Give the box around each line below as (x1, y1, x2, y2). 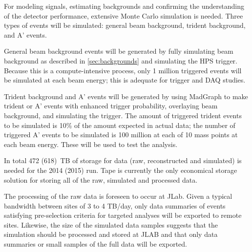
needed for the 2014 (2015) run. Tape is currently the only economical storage (4, 165, 237, 175)
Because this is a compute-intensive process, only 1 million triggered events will (4, 65, 242, 75)
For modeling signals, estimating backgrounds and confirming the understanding (4, 1, 244, 11)
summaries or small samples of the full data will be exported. (4, 239, 187, 249)
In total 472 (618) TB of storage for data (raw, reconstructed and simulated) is (4, 155, 242, 166)
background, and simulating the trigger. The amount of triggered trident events (4, 110, 242, 120)
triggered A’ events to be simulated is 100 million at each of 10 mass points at (4, 129, 238, 140)
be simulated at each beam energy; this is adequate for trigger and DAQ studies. (4, 75, 246, 85)
